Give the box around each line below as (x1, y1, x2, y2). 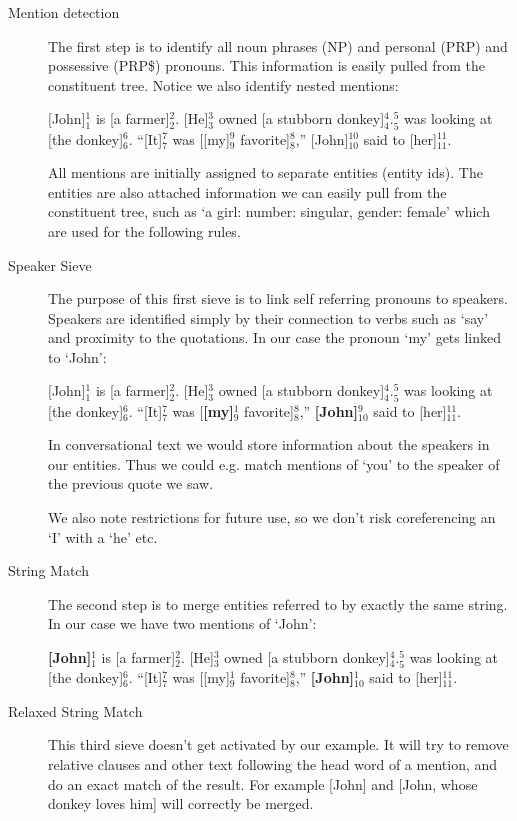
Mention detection (8, 2, 120, 22)
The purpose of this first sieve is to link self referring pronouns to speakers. (48, 288, 508, 309)
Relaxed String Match (8, 700, 143, 721)
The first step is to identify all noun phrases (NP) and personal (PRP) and (48, 35, 508, 56)
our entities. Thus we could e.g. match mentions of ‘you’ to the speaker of (48, 453, 500, 474)
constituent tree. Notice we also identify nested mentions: (48, 74, 399, 95)
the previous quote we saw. (48, 473, 214, 494)
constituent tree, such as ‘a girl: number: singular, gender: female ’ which (48, 201, 490, 222)
